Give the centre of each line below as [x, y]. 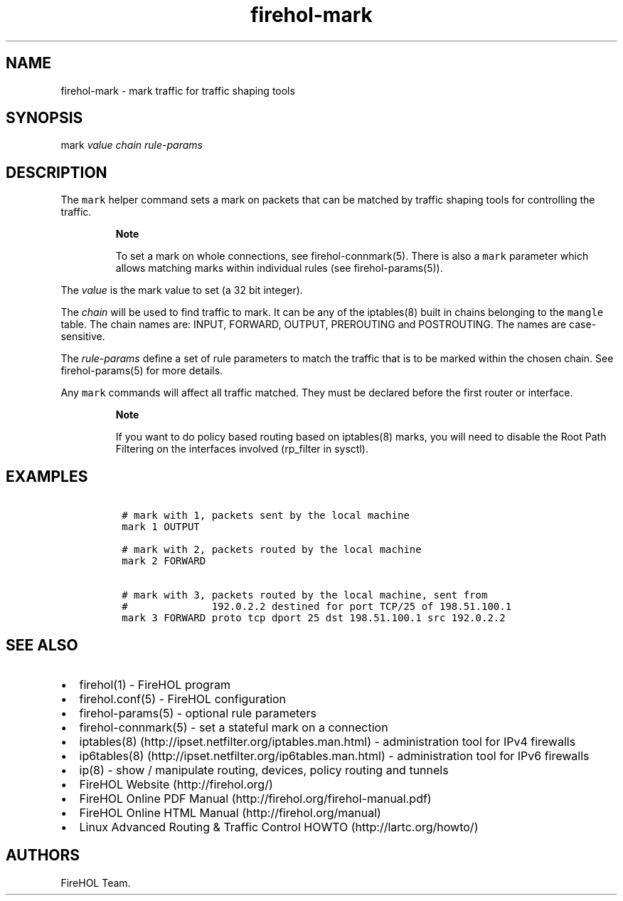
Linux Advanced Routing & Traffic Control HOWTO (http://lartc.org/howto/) [279, 827]
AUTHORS [43, 855]
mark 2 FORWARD [164, 561]
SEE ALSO [42, 645]
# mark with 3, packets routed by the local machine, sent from [305, 595]
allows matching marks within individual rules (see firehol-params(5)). [279, 268]
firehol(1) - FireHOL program [155, 684]
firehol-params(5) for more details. [142, 371]
